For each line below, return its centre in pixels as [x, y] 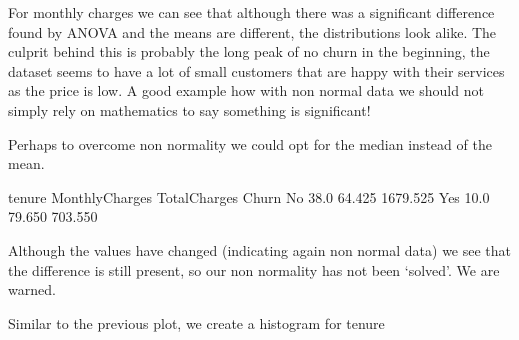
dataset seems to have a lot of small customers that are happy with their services [256, 70]
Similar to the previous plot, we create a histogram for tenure [196, 322]
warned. [32, 289]
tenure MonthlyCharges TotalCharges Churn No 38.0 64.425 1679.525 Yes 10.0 [249, 196]
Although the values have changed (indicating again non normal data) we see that [260, 249]
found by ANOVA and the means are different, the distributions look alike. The [252, 31]
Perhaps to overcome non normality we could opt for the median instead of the [250, 143]
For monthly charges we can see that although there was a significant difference [251, 12]
